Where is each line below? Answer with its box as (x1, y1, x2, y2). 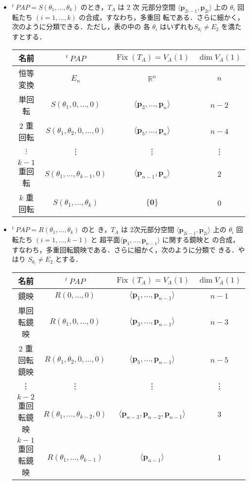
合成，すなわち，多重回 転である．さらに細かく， (85, 12, 244, 22)
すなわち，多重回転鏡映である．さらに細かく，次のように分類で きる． (12, 244, 238, 254)
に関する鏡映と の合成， (162, 234, 240, 244)
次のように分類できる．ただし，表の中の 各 (12, 21, 150, 32)
